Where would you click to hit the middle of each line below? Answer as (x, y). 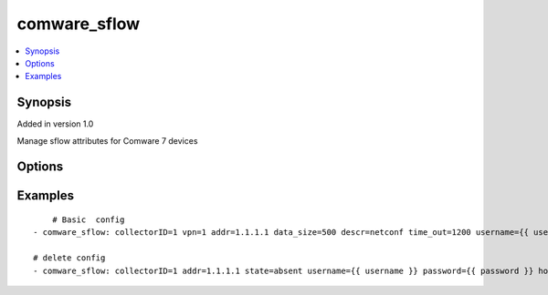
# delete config (69, 258)
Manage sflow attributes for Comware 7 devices (107, 140)
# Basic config (88, 220)
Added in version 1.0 (55, 124)
